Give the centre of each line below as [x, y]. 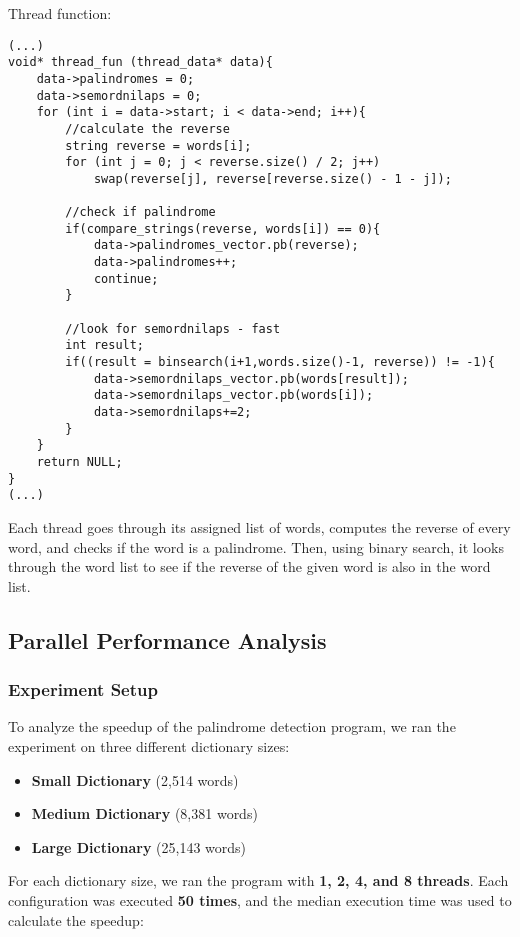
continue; [126, 278]
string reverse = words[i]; [158, 145]
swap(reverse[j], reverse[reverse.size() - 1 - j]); [272, 178]
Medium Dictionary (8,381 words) [144, 813]
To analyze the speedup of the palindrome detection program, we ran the [232, 726]
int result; [105, 345]
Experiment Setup [83, 689]
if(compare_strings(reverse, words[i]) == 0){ [223, 228]
